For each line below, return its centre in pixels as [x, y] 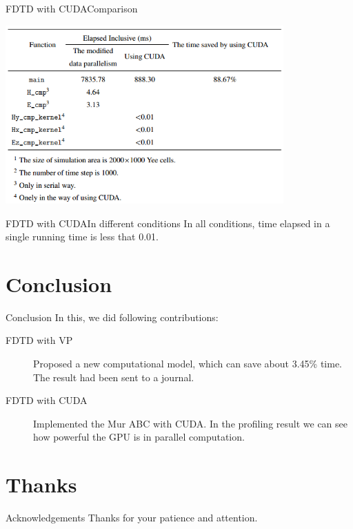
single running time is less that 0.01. [82, 237]
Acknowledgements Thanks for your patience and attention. [132, 518]
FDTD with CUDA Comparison [72, 8]
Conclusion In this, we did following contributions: [112, 317]
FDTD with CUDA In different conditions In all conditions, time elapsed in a [168, 223]
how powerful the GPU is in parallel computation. [139, 437]
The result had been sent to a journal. [114, 377]
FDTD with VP [39, 340]
